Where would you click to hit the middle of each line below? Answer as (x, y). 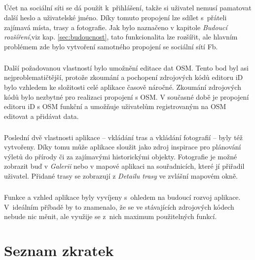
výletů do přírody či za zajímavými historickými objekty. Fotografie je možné (121, 156)
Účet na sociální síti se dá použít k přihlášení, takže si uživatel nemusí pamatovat (128, 8)
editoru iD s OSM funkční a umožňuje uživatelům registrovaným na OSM (115, 106)
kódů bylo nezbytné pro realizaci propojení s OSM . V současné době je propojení (127, 96)
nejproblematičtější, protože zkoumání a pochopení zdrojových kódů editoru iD (124, 77)
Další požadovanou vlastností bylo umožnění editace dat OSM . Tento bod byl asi (126, 67)
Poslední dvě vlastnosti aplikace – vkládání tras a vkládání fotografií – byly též (124, 137)
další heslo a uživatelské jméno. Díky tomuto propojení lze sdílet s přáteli (115, 17)
